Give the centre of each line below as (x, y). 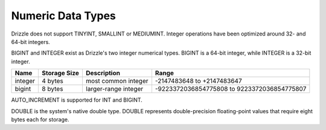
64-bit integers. (31, 42)
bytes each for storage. (40, 119)
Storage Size (61, 73)
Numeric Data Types (63, 16)
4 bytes (53, 81)
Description (103, 73)
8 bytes (53, 89)
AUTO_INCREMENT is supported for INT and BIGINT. (77, 100)
